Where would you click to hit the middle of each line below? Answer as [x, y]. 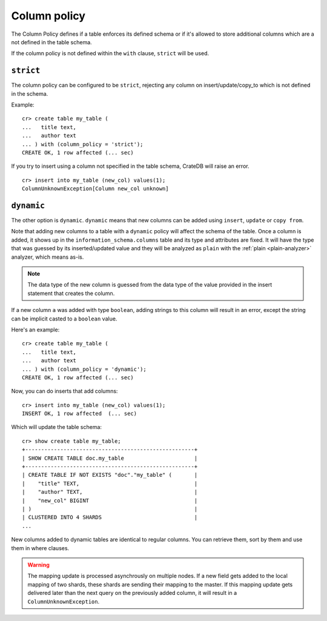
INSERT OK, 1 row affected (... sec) [80, 414]
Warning [38, 565]
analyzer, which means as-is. [48, 257]
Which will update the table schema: [57, 427]
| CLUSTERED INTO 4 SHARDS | [110, 517]
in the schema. [30, 93]
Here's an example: [35, 330]
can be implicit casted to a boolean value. [64, 319]
